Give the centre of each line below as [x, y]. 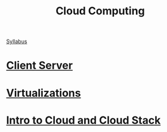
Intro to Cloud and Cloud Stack [83, 120]
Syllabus [17, 42]
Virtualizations [44, 93]
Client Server [40, 65]
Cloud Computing [100, 11]
